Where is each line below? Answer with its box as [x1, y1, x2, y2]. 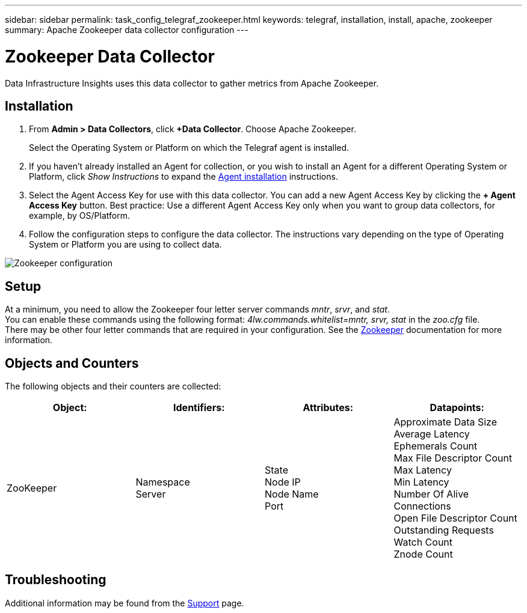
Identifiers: [173, 401, 225, 414]
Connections [393, 500, 451, 513]
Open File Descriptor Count [393, 512, 517, 525]
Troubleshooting [5, 572, 106, 588]
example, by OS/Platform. [29, 210, 130, 221]
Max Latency [393, 464, 452, 477]
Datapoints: [430, 401, 484, 414]
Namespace [135, 476, 190, 489]
